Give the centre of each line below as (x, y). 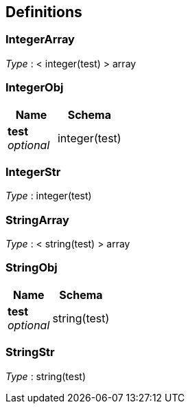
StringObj (32, 268)
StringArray (37, 220)
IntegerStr (33, 172)
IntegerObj (35, 88)
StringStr (30, 352)
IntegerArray (40, 40)
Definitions (44, 12)
